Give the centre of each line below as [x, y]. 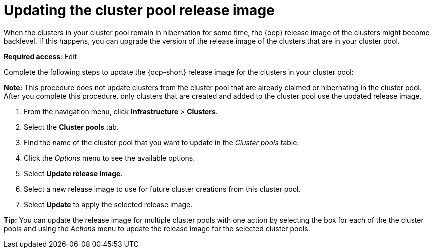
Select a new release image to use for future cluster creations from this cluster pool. [162, 189]
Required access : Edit [41, 56]
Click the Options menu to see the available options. [110, 158]
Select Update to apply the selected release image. [108, 204]
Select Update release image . [73, 173]
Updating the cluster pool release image [139, 10]
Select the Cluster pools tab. [71, 127]
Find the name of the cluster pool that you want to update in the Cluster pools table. [162, 142]
